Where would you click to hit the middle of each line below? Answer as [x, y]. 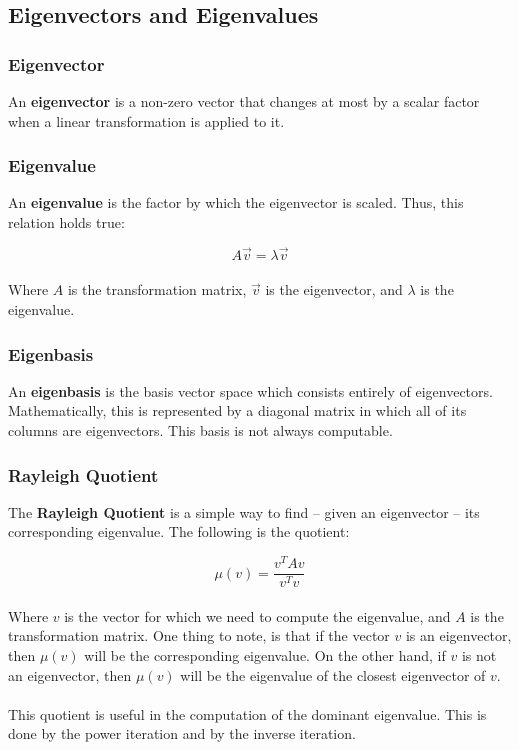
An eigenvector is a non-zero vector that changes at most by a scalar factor [244, 101]
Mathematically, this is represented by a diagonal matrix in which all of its [237, 410]
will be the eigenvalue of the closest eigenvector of [333, 674]
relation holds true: [66, 222]
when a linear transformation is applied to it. [146, 120]
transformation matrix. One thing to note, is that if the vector [199, 635]
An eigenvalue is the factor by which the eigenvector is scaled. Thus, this [236, 202]
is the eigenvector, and [334, 289]
